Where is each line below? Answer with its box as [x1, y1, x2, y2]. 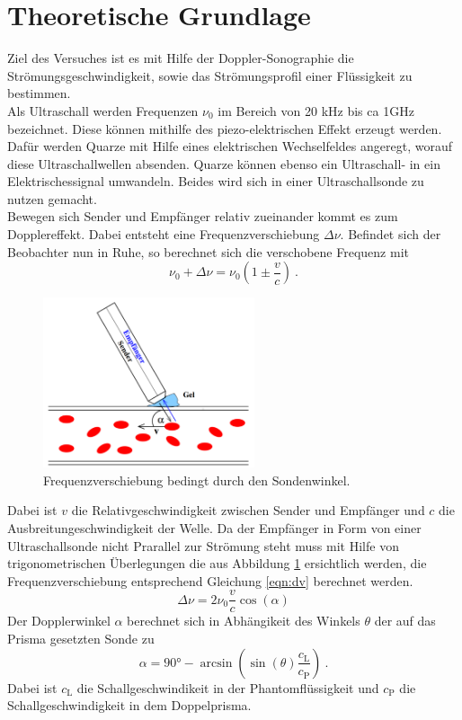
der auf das [374, 611, 436, 630]
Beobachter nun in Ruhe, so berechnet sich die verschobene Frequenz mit [7, 242, 409, 261]
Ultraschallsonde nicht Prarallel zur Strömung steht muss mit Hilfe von [7, 536, 399, 555]
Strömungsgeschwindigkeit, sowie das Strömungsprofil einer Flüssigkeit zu [7, 66, 413, 84]
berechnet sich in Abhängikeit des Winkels [127, 611, 360, 630]
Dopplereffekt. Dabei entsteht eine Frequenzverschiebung [7, 225, 320, 244]
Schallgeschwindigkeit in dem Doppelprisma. [7, 696, 252, 715]
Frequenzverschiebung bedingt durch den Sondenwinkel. [43, 470, 351, 489]
